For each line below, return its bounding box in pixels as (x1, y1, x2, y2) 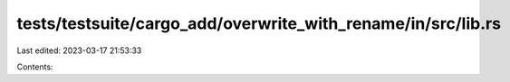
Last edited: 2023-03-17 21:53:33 (16, 45, 142, 56)
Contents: (16, 61, 53, 72)
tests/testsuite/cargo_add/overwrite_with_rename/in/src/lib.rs (16, 14, 502, 33)
